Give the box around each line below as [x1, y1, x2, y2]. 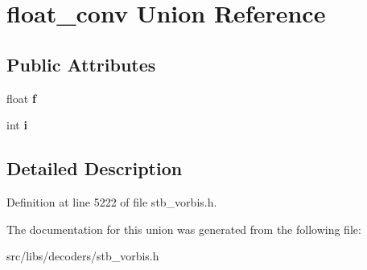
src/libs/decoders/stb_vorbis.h [6, 247, 159, 264]
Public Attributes [6, 51, 156, 76]
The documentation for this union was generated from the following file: [6, 220, 361, 237]
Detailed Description [6, 156, 183, 181]
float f [6, 89, 36, 106]
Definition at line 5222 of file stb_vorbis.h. [6, 193, 217, 210]
